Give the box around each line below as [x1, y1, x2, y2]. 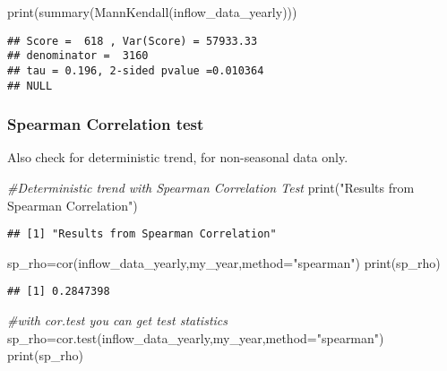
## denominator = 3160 [7, 49, 149, 63]
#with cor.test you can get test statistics [7, 311, 228, 330]
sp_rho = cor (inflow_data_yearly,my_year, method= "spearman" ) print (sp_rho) [7, 253, 441, 272]
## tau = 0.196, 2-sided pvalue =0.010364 [7, 64, 264, 77]
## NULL [7, 79, 53, 92]
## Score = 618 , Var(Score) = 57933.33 [7, 34, 258, 47]
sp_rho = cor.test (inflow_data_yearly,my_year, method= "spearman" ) [7, 328, 384, 347]
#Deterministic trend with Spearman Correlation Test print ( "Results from [7, 178, 415, 197]
